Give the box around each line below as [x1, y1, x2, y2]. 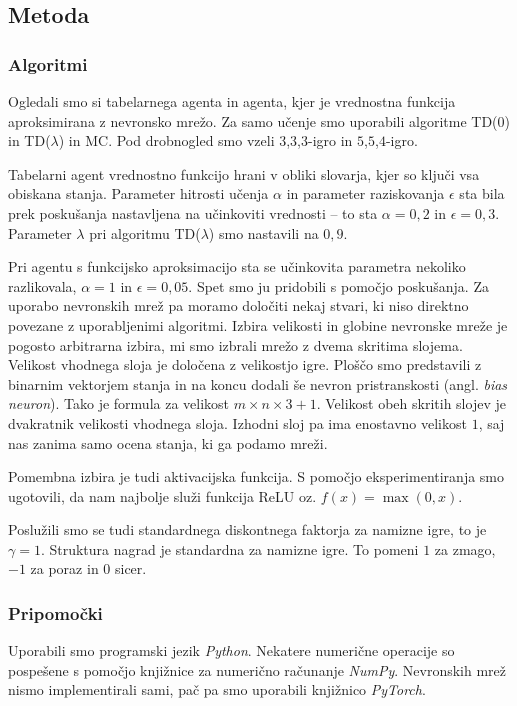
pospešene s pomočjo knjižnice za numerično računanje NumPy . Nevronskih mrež [8, 659, 507, 680]
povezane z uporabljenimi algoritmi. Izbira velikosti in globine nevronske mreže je [8, 314, 508, 335]
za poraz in [30, 558, 99, 579]
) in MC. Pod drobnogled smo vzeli [58, 130, 275, 151]
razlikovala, [8, 275, 77, 296]
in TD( [8, 130, 51, 151]
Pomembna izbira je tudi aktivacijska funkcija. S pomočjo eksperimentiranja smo [8, 466, 505, 487]
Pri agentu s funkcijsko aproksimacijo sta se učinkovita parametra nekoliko [8, 256, 466, 277]
